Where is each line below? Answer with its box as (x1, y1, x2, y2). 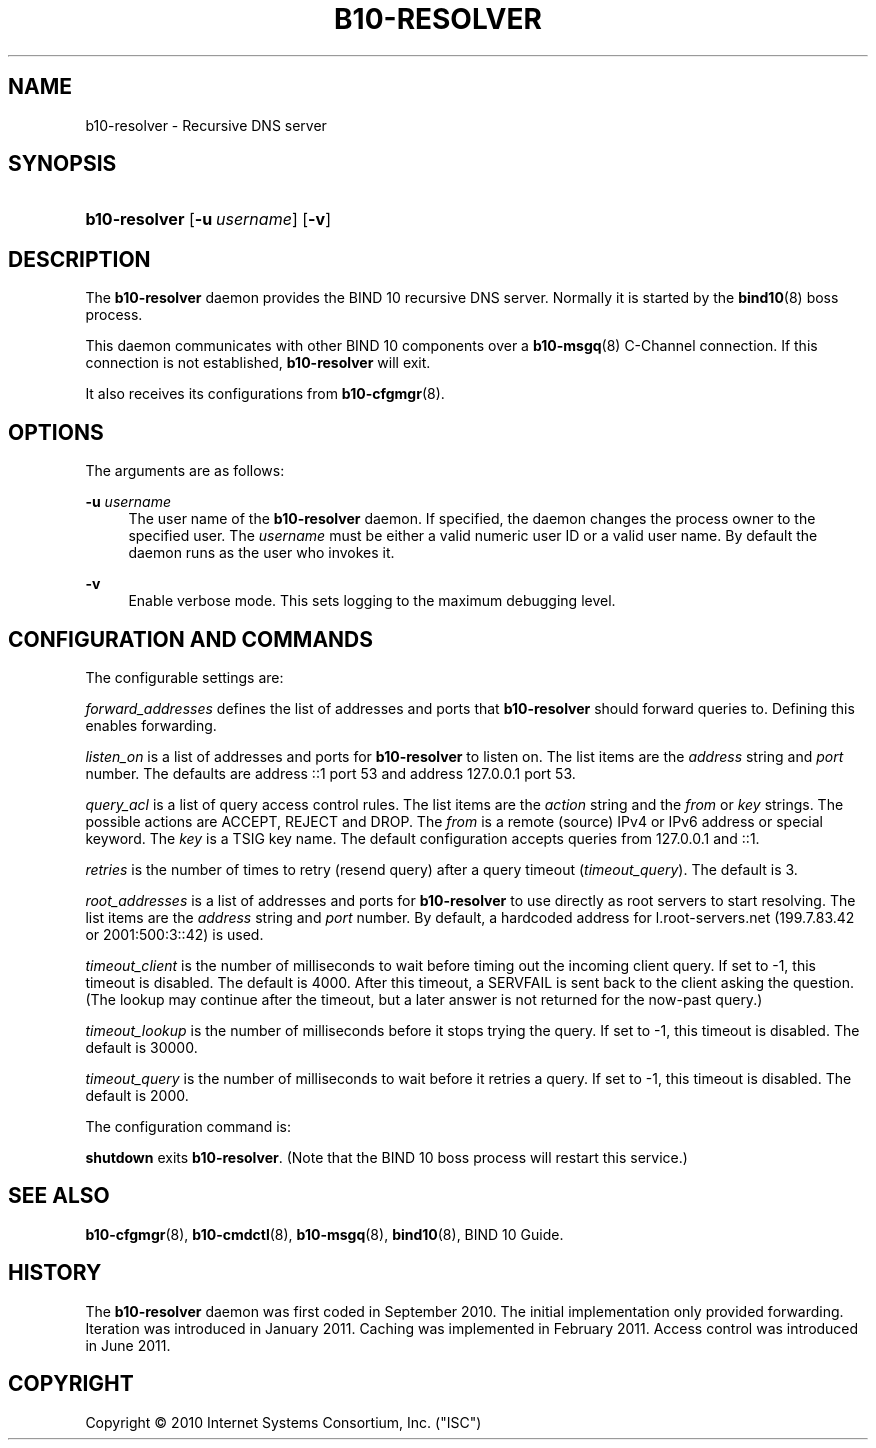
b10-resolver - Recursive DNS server (85, 116, 327, 134)
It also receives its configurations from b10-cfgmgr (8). (85, 385, 445, 403)
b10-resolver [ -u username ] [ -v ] (85, 209, 331, 230)
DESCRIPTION (8, 246, 151, 272)
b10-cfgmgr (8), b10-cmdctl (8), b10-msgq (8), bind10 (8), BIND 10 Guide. (85, 1225, 564, 1243)
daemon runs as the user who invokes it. (128, 544, 395, 562)
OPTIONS (8, 419, 104, 445)
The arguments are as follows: (85, 462, 285, 480)
